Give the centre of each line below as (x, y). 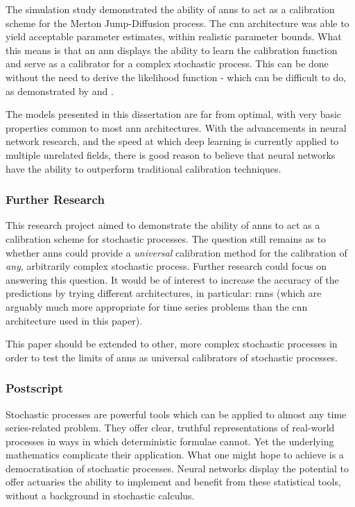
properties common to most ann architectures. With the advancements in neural (176, 127)
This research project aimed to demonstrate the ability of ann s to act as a (163, 225)
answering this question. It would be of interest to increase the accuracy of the (172, 279)
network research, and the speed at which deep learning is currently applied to (172, 141)
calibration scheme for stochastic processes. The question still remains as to (166, 238)
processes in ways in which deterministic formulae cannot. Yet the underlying (170, 441)
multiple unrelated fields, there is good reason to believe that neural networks (171, 154)
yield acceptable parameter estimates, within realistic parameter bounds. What (174, 36)
